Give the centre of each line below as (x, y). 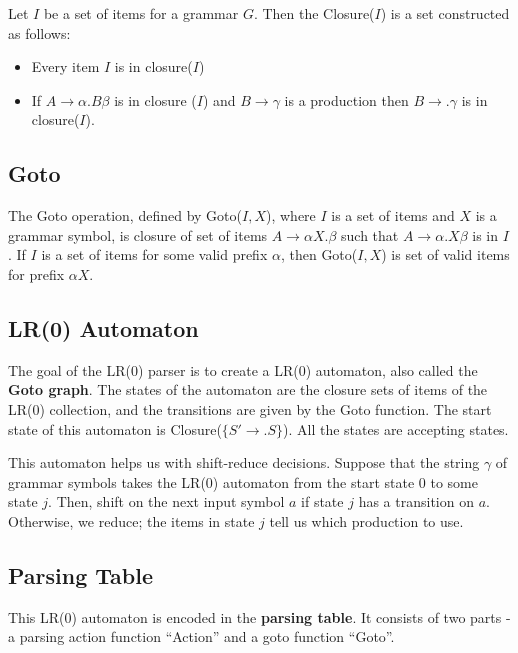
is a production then (346, 99)
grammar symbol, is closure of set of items (138, 234)
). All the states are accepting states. (396, 428)
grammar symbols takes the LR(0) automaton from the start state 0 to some (243, 481)
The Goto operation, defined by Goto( (125, 215)
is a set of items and (393, 215)
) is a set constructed (445, 13)
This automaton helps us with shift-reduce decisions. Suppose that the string (244, 462)
